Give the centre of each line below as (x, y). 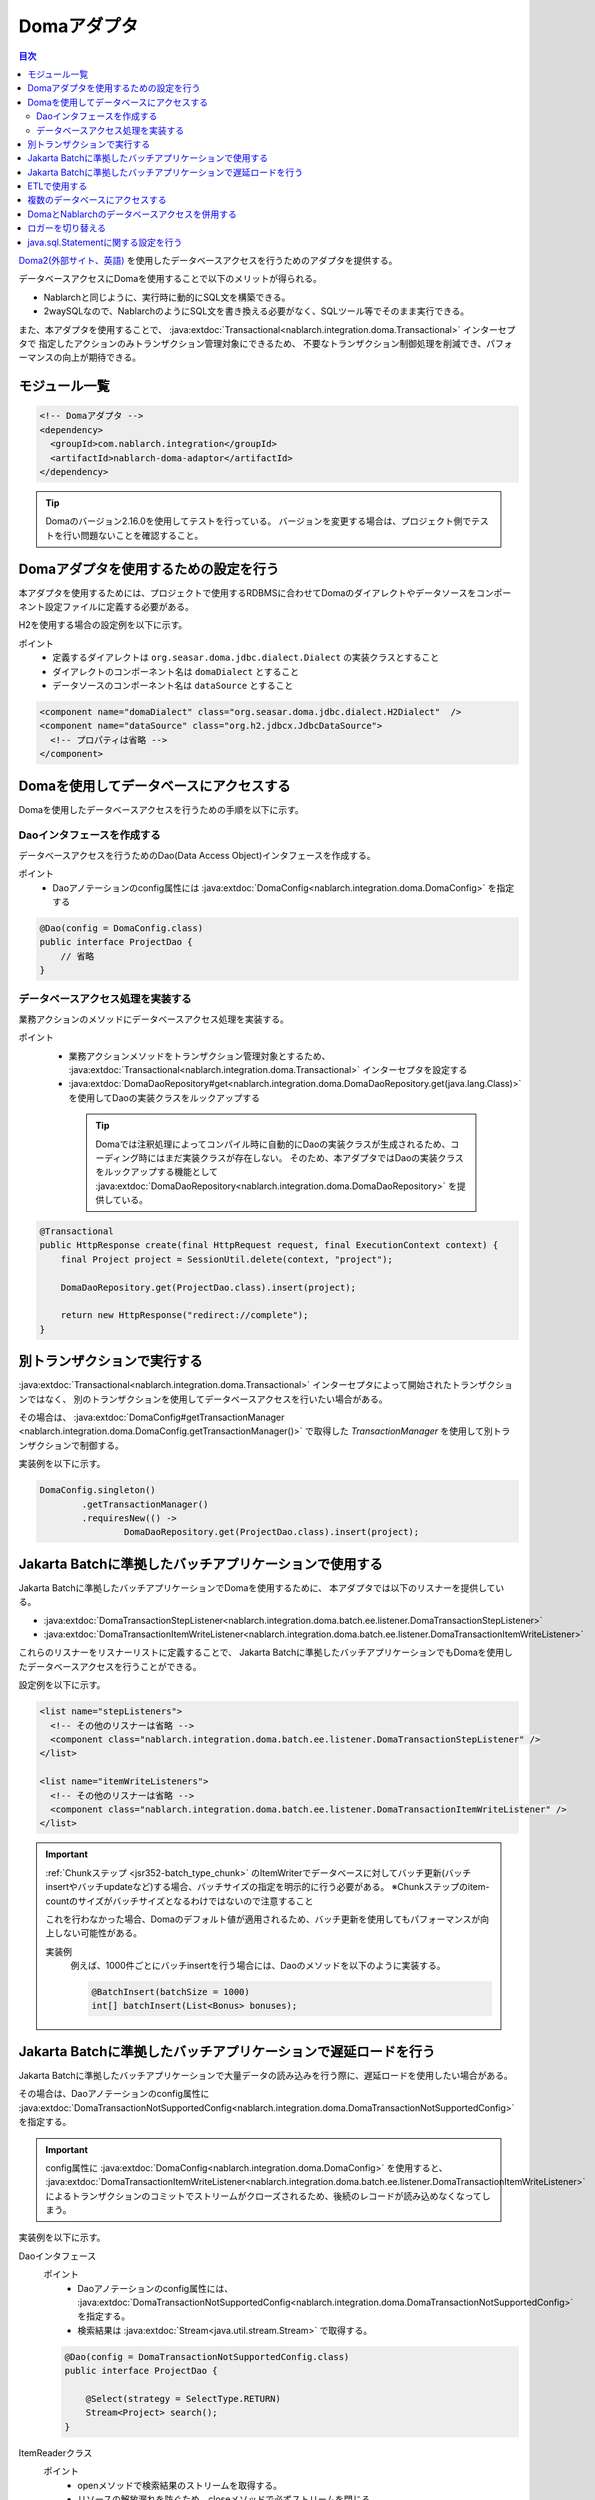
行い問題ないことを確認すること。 (133, 535)
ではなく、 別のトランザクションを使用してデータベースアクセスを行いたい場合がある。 (207, 1399)
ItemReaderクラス (55, 2452)
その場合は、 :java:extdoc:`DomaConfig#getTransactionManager (151, 1417)
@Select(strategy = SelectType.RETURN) (183, 2398)
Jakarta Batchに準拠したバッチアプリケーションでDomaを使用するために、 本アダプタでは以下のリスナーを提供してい (261, 1587)
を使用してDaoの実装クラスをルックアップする (164, 1097)
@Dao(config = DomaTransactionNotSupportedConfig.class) (207, 2356)
